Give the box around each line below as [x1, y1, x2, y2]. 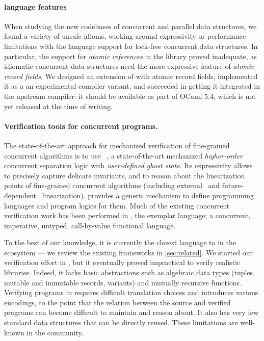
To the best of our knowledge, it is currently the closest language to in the [4, 237, 236, 248]
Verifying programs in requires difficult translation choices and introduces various [4, 287, 258, 298]
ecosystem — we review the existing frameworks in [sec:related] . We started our [4, 247, 253, 257]
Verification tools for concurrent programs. [4, 120, 158, 131]
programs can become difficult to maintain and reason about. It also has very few [4, 307, 258, 318]
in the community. [27, 327, 84, 337]
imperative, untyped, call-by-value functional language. [4, 220, 176, 230]
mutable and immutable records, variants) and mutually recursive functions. [4, 277, 242, 287]
